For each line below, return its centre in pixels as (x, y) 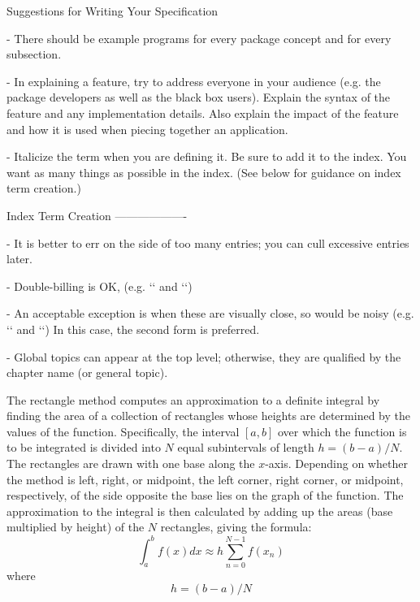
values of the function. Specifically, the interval (123, 431)
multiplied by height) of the (76, 527)
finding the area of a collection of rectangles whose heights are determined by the (208, 416)
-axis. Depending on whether (336, 463)
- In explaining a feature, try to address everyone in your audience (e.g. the (194, 81)
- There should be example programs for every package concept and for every (199, 38)
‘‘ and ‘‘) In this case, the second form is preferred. (133, 329)
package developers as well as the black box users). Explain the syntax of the (199, 97)
